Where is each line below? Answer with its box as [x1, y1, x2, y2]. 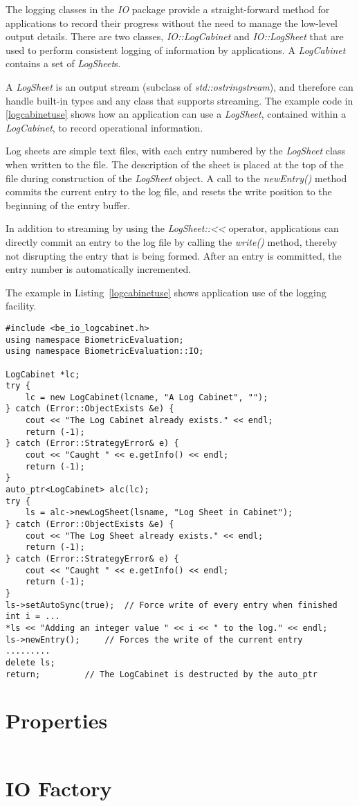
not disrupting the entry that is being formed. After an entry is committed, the [6, 248, 342, 262]
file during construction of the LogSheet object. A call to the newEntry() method [6, 170, 347, 185]
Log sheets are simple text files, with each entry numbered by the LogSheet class [6, 143, 345, 158]
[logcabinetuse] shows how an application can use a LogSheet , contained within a [6, 107, 347, 121]
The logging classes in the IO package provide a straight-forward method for [6, 2, 330, 16]
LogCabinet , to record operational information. [6, 120, 203, 134]
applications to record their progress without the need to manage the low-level [6, 15, 338, 30]
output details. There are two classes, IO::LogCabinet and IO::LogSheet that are [6, 29, 344, 44]
